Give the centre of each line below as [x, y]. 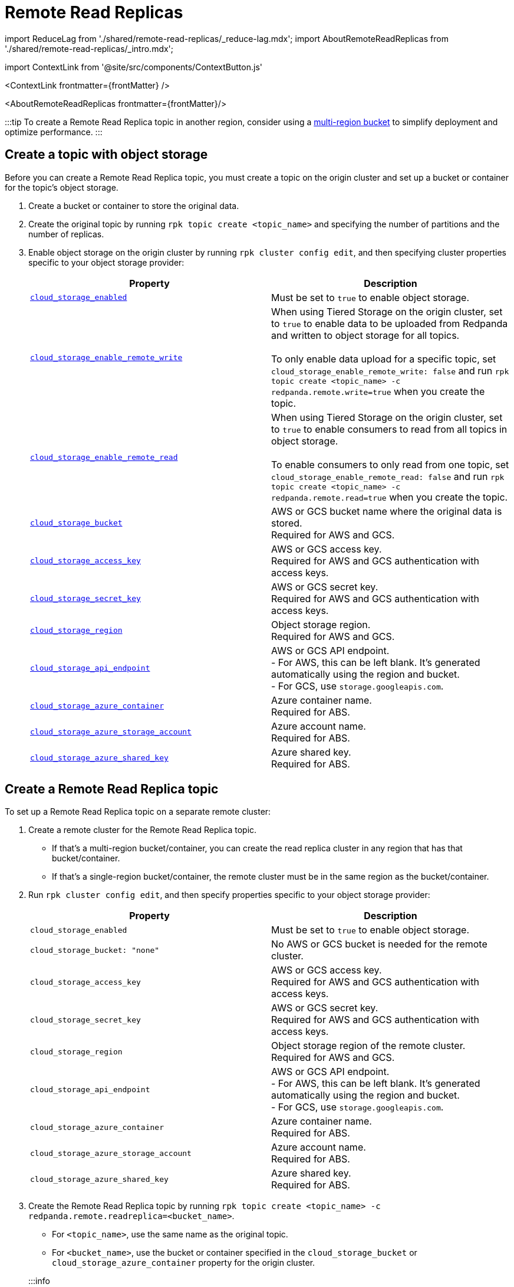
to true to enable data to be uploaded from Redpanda [390, 323]
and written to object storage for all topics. [365, 335]
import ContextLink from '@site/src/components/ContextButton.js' [134, 67]
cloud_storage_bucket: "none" [95, 950]
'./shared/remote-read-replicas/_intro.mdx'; [89, 48]
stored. [287, 523]
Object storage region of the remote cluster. [368, 1046]
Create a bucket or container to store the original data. [134, 205]
